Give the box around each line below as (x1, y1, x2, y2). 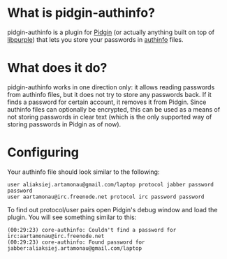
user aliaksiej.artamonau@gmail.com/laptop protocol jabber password (7, 181, 214, 188)
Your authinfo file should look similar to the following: (7, 168, 160, 176)
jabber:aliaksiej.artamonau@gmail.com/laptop (7, 244, 142, 252)
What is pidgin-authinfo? (7, 5, 156, 21)
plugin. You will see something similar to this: (7, 213, 137, 221)
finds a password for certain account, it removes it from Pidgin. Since (7, 98, 207, 106)
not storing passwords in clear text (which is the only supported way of (7, 112, 212, 121)
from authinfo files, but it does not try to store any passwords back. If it (7, 90, 212, 98)
